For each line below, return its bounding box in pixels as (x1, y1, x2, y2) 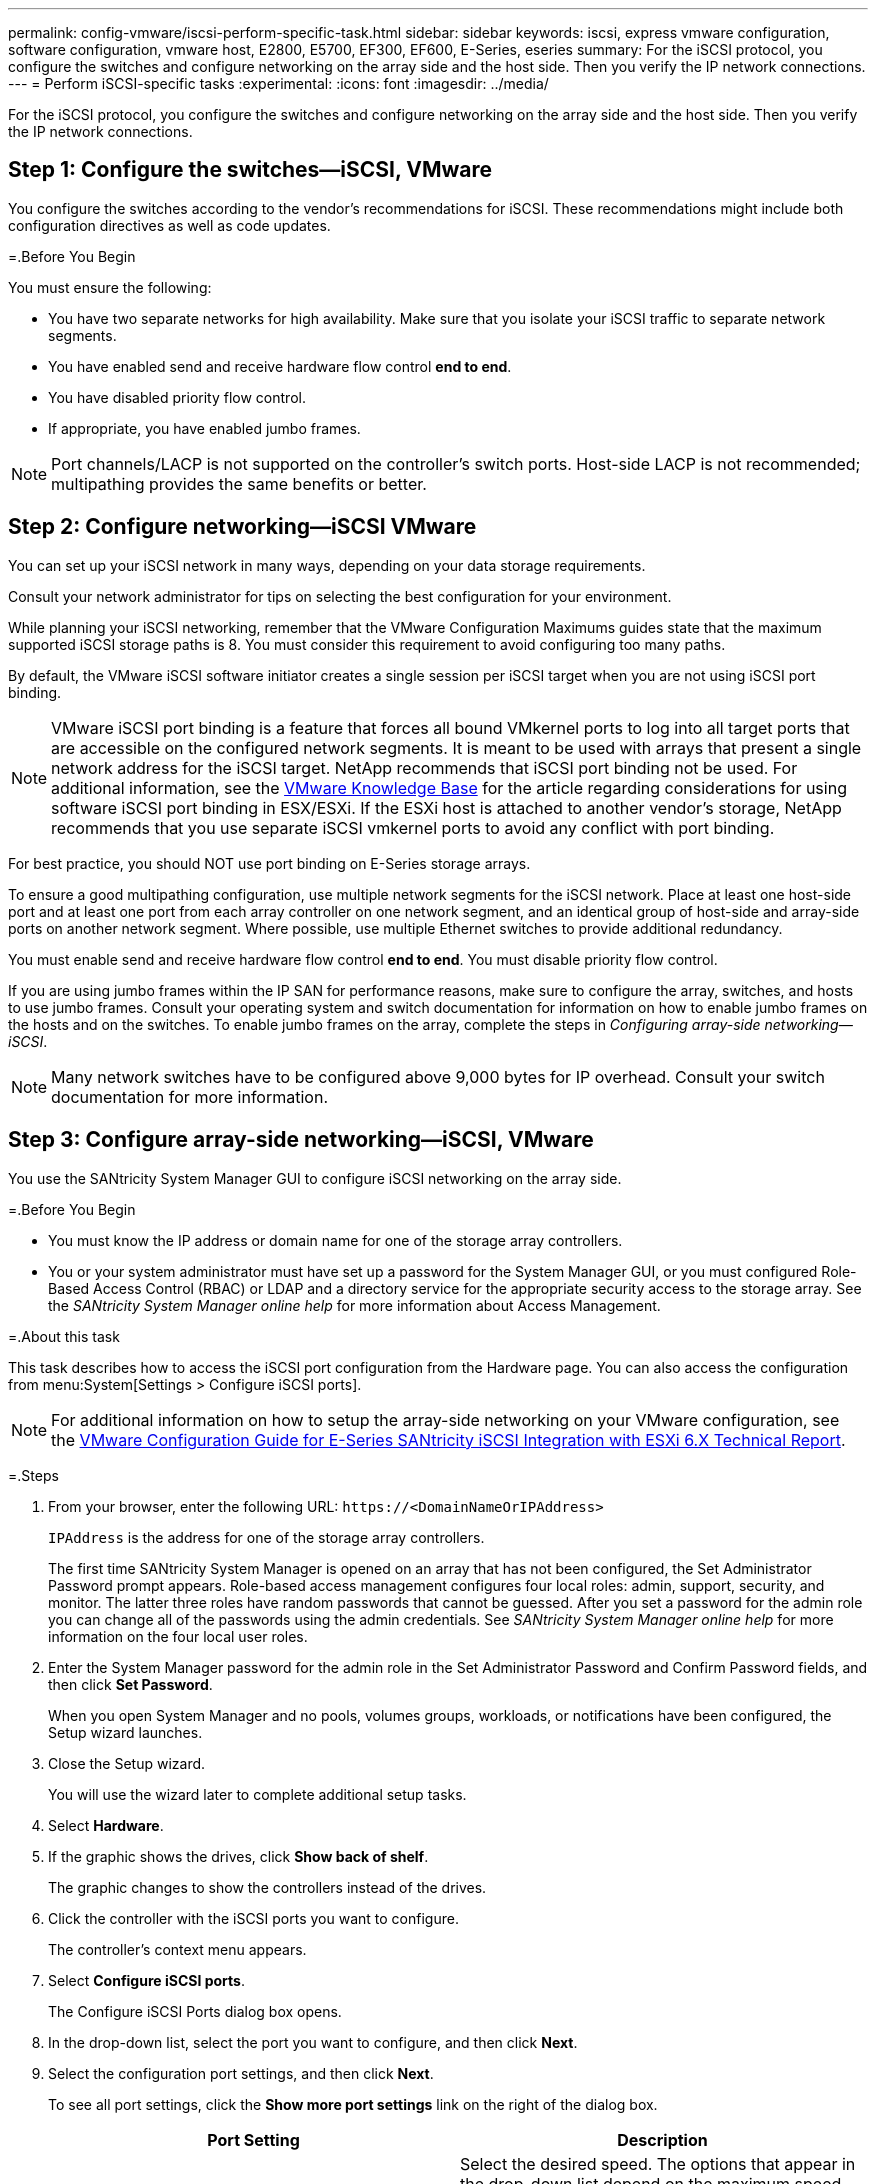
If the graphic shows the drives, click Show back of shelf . (48, 1847, 429, 1865)
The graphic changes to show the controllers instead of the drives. (48, 1878, 487, 1896)
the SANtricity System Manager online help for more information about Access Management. (48, 1296, 661, 1314)
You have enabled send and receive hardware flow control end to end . (48, 357, 512, 375)
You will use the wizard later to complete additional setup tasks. (48, 1785, 467, 1803)
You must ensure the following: (8, 278, 212, 296)
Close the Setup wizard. (48, 1754, 206, 1772)
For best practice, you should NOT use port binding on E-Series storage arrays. (8, 854, 531, 872)
